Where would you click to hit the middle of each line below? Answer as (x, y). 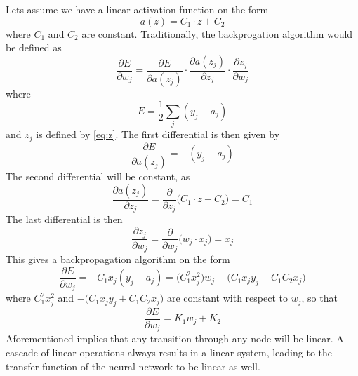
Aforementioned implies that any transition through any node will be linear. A (175, 338)
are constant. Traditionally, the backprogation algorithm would (217, 33)
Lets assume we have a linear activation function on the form (137, 9)
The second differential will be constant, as (98, 176)
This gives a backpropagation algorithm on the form (118, 259)
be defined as (34, 47)
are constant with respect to (227, 298)
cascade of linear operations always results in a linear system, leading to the (169, 352)
